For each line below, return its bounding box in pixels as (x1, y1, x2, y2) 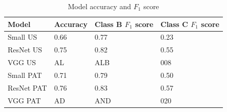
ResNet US (8, 44, 43, 55)
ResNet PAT (8, 82, 47, 93)
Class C (160, 18, 188, 29)
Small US (8, 32, 37, 42)
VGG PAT (8, 95, 41, 105)
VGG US (8, 57, 36, 68)
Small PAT (8, 69, 42, 80)
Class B (94, 18, 122, 29)
